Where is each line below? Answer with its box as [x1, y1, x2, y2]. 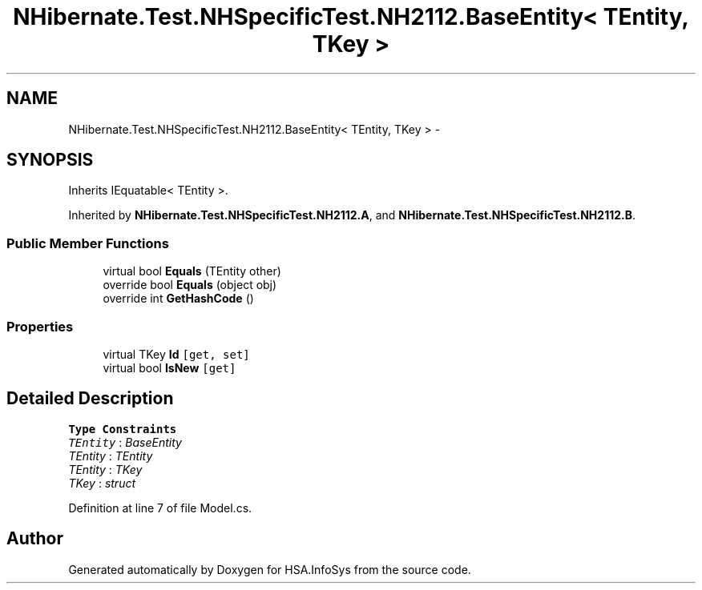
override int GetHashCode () [103, 291, 254, 306]
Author [6, 528, 63, 549]
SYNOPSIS [6, 150, 94, 171]
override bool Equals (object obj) [103, 278, 277, 292]
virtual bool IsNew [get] [103, 360, 236, 375]
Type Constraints [68, 422, 177, 435]
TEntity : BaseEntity [68, 435, 182, 449]
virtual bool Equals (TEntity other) [103, 264, 281, 279]
